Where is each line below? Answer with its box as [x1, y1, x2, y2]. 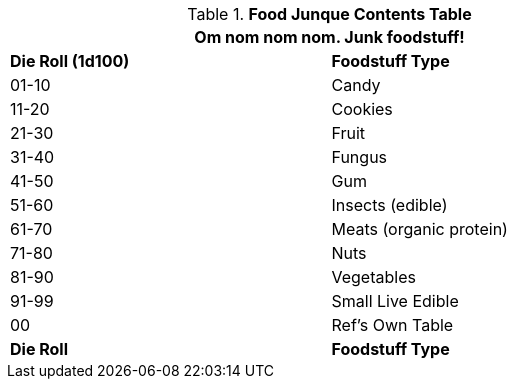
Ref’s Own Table [331, 315, 454, 335]
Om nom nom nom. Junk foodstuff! [194, 27, 465, 47]
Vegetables [331, 267, 416, 287]
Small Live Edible [331, 291, 459, 311]
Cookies [331, 99, 393, 119]
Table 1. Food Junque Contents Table [187, 4, 472, 24]
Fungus [331, 147, 388, 167]
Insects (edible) [331, 195, 448, 215]
